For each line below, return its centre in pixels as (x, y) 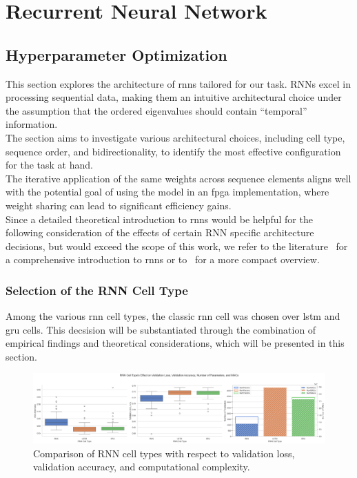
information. (32, 124)
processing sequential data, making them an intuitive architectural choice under (174, 97)
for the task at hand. (49, 165)
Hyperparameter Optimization (116, 54)
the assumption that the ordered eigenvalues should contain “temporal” (156, 110)
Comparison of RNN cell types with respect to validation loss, (164, 453)
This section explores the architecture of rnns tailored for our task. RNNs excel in (178, 83)
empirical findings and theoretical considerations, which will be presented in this (175, 343)
